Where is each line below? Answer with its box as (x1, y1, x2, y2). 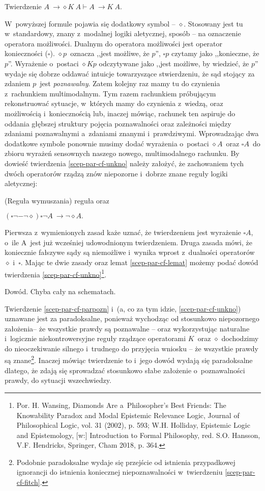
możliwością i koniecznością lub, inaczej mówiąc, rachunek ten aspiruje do (5, 108, 235, 118)
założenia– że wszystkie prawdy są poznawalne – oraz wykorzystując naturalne (5, 323, 250, 333)
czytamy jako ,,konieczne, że (171, 48, 259, 59)
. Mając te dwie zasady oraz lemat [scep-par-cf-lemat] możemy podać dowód (20, 257, 258, 268)
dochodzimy (221, 333, 259, 344)
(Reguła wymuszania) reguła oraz (5, 195, 109, 205)
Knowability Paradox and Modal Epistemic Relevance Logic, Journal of (16, 409, 240, 420)
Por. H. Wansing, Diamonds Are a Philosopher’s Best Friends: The (16, 399, 226, 410)
